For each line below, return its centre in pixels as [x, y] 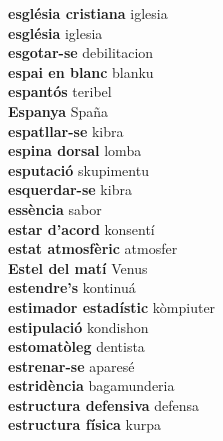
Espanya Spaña [58, 110]
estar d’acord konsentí [81, 228]
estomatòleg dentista [76, 346]
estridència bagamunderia [91, 385]
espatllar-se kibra [66, 130]
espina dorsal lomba [75, 150]
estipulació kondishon [78, 326]
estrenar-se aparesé [71, 365]
